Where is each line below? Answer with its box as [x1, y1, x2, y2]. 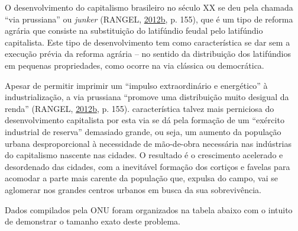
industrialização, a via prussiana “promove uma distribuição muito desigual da [5, 91, 289, 103]
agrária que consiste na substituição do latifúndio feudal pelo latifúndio [5, 24, 263, 37]
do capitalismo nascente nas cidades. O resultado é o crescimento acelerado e [5, 149, 283, 161]
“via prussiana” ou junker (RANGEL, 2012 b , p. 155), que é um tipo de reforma [5, 12, 293, 25]
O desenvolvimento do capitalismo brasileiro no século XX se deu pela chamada [5, 1, 293, 13]
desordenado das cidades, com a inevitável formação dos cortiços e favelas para [5, 160, 290, 172]
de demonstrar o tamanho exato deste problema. [5, 215, 180, 227]
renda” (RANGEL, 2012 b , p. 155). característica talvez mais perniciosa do [5, 102, 274, 114]
